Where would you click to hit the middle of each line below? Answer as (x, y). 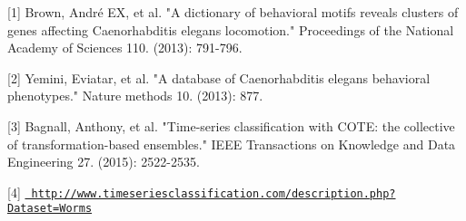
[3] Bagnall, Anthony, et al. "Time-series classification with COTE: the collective (231, 125)
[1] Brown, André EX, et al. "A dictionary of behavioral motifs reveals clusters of (233, 12)
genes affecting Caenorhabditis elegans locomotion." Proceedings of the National (231, 29)
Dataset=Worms (50, 209)
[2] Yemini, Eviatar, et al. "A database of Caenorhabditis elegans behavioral (219, 77)
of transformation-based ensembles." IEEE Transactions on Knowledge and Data (232, 144)
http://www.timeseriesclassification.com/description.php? (213, 193)
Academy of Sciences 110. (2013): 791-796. (125, 48)
